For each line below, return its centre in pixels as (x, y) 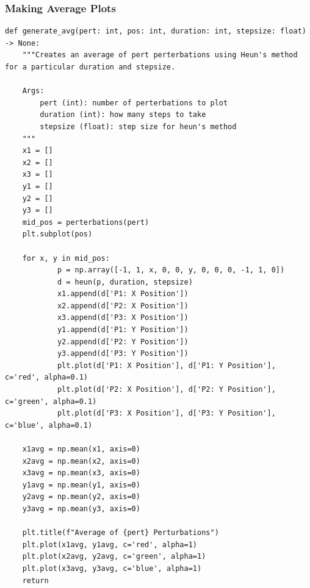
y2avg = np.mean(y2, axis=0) (81, 497)
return (35, 580)
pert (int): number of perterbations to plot (134, 103)
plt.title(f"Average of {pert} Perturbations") (121, 533)
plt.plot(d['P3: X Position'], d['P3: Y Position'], (166, 413)
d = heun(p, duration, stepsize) (125, 282)
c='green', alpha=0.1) (51, 401)
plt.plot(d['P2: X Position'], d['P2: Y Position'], (166, 390)
